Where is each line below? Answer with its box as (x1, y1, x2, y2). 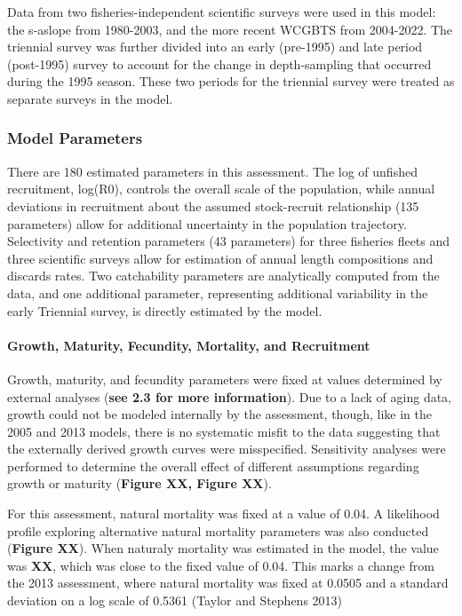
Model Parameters (7, 127, 143, 149)
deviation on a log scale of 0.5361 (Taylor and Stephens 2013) (7, 591, 343, 610)
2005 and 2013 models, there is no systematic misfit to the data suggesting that (7, 422, 441, 440)
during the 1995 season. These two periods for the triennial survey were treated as (7, 72, 455, 91)
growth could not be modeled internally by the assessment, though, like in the (7, 405, 432, 423)
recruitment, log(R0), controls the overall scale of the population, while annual (7, 179, 435, 198)
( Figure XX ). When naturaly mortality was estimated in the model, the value (7, 539, 439, 557)
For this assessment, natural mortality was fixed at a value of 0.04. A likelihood (7, 504, 440, 523)
